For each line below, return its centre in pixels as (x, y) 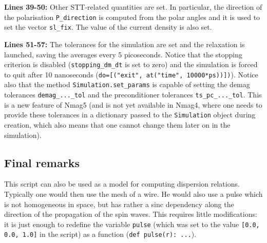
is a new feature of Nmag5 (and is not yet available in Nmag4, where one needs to (133, 104)
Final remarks (42, 162)
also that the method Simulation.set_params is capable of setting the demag (127, 84)
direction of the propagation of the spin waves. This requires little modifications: (131, 214)
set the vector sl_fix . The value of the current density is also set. (108, 27)
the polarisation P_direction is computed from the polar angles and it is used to (132, 17)
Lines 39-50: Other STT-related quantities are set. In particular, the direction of (133, 7)
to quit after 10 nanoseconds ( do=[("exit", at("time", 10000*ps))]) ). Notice (131, 74)
